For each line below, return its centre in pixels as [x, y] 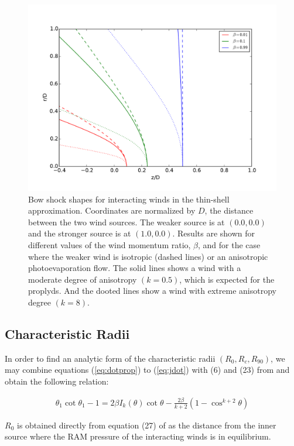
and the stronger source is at [80, 233]
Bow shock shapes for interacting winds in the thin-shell [129, 199]
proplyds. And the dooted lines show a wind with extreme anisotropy [152, 291]
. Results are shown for [214, 233]
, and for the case [229, 244]
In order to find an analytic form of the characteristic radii [110, 358]
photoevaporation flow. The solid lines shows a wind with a [135, 268]
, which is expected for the [227, 279]
